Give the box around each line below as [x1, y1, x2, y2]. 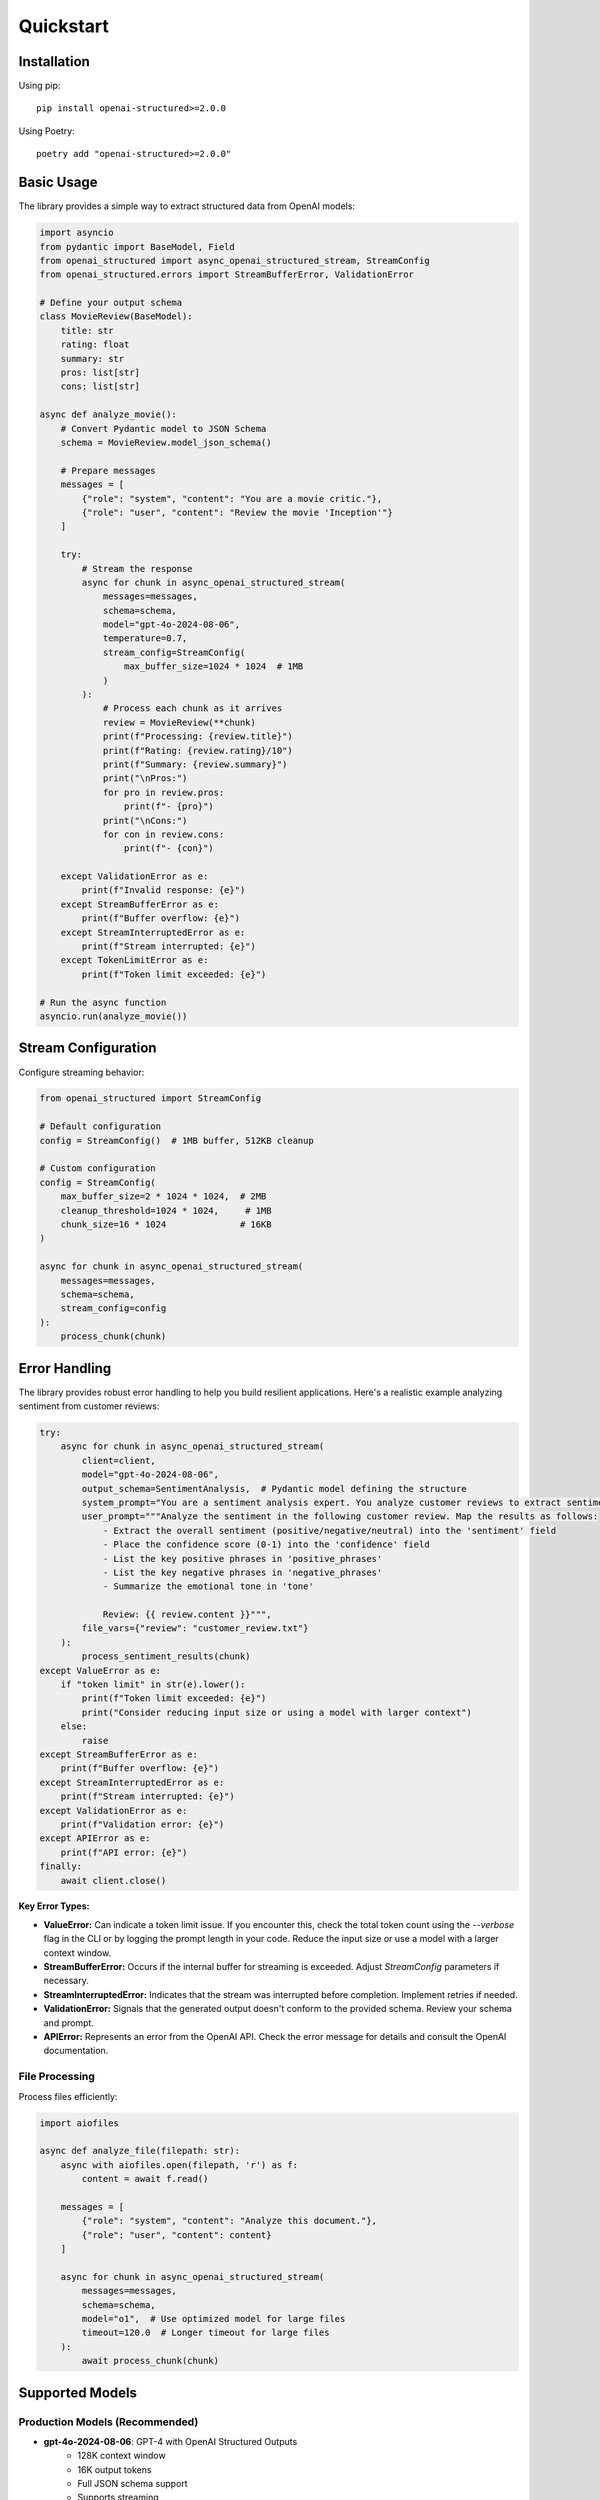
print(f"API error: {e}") [60, 1846, 188, 1858]
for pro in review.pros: [102, 786, 225, 798]
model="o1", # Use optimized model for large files [81, 2313, 346, 2324]
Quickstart [18, 15, 110, 37]
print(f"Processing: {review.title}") [102, 731, 294, 742]
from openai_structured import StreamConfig [39, 1093, 262, 1104]
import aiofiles [39, 2117, 120, 2129]
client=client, [81, 1455, 157, 1466]
